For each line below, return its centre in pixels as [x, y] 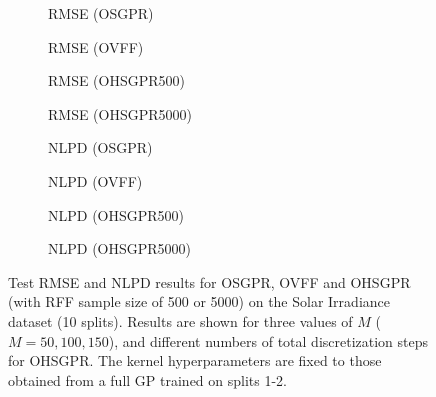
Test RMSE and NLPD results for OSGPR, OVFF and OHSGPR [209, 281]
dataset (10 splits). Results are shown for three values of [180, 320]
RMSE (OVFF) [96, 46]
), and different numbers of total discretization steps [268, 340]
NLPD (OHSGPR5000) [120, 248]
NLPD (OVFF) [95, 180]
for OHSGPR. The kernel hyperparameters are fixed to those [195, 360]
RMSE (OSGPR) [101, 13]
